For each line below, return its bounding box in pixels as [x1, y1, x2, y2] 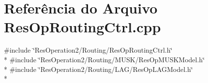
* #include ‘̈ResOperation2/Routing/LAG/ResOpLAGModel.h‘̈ [4, 64, 193, 74]
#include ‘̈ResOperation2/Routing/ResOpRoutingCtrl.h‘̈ [4, 45, 173, 55]
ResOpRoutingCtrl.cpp [4, 17, 161, 37]
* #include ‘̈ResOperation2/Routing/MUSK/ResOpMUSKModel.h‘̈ [4, 54, 205, 64]
